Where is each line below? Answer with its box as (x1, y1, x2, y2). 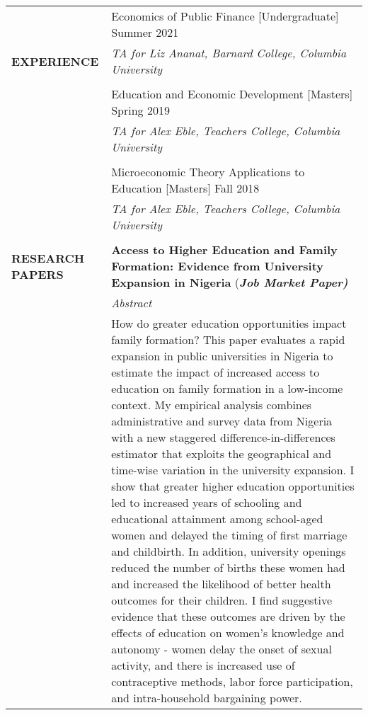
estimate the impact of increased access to (111, 364, 320, 380)
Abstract (111, 294, 152, 311)
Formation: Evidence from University (111, 258, 324, 274)
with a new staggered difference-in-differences (111, 429, 335, 445)
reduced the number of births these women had (111, 559, 345, 576)
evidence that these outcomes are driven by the (111, 608, 345, 624)
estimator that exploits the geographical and (111, 445, 332, 462)
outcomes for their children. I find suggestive (111, 592, 333, 608)
